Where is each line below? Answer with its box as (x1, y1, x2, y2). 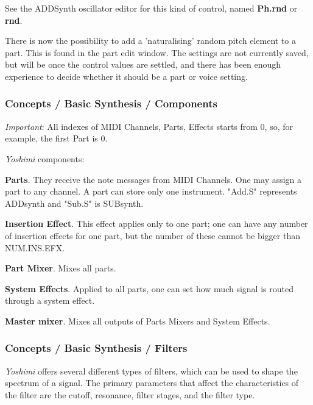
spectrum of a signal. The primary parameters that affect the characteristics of (5, 376, 299, 389)
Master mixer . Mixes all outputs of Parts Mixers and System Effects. (5, 314, 270, 327)
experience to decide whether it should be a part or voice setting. (5, 70, 248, 82)
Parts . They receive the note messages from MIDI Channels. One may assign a (5, 173, 302, 185)
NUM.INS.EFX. (5, 241, 65, 254)
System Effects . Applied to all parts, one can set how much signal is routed (5, 282, 294, 295)
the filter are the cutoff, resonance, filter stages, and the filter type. (5, 388, 255, 401)
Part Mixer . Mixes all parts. (5, 262, 116, 274)
